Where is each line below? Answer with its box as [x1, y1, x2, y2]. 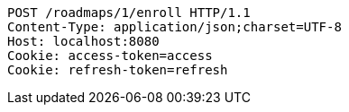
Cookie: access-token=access [7, 48, 213, 63]
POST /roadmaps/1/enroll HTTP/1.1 [7, 5, 251, 20]
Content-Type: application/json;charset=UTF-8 [7, 20, 342, 34]
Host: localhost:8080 [7, 34, 160, 48]
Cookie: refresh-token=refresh [7, 63, 228, 77]
